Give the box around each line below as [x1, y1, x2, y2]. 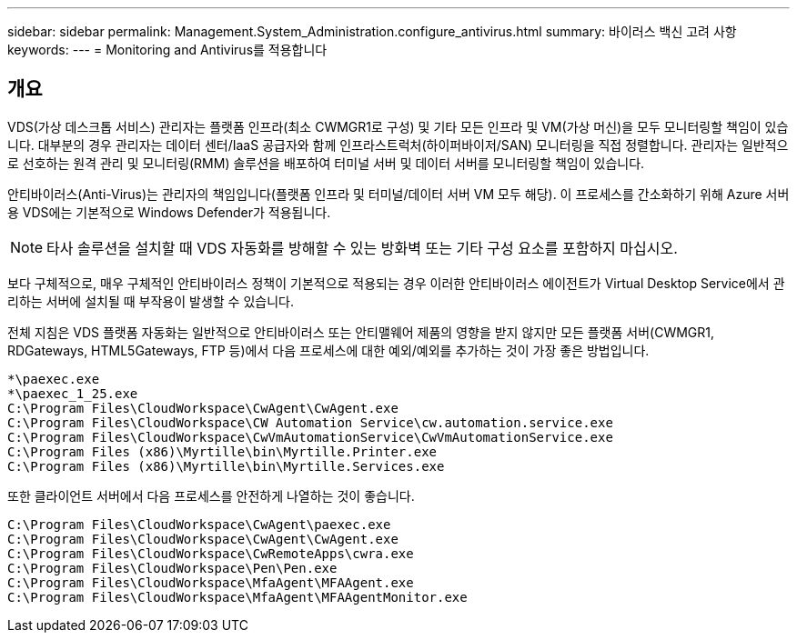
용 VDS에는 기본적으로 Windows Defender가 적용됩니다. [7, 204, 331, 220]
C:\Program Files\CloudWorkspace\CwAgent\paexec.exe [7, 516, 391, 532]
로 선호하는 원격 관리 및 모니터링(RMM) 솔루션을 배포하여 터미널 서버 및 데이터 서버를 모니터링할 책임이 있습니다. [7, 155, 645, 171]
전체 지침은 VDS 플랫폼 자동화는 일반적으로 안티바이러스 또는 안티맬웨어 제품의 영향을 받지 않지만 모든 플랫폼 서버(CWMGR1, [7, 324, 715, 340]
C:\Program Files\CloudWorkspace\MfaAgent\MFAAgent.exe [7, 575, 414, 590]
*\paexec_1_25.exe [7, 385, 138, 401]
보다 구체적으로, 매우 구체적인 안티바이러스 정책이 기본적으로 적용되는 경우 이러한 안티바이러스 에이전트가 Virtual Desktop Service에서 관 [7, 275, 785, 291]
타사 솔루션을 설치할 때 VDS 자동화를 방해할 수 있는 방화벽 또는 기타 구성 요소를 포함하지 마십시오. [46, 238, 678, 257]
